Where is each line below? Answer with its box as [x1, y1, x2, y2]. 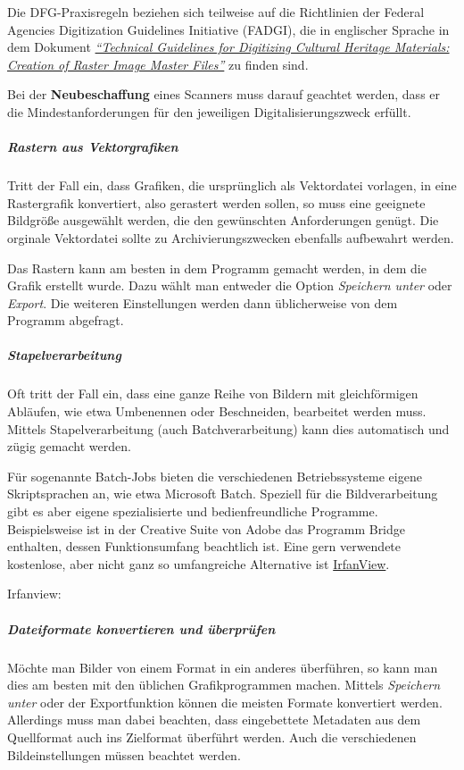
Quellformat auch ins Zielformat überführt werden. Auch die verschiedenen [7, 727, 417, 746]
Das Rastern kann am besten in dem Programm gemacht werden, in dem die [7, 258, 427, 277]
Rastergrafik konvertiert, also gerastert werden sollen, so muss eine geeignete [7, 193, 426, 212]
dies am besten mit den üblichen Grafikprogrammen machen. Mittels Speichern [7, 675, 441, 694]
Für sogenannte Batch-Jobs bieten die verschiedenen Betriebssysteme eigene [7, 466, 422, 485]
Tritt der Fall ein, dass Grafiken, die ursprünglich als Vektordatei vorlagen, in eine [7, 176, 457, 195]
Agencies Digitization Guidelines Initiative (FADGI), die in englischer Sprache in [7, 20, 450, 38]
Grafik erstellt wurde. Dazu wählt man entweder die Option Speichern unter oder [7, 276, 452, 295]
